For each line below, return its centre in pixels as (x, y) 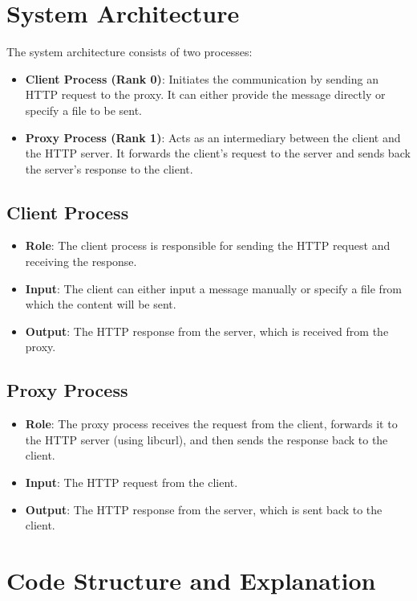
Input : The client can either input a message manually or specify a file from (214, 288)
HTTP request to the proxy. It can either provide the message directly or (205, 94)
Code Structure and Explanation (191, 580)
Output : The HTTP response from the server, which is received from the (207, 331)
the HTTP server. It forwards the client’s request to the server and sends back (218, 153)
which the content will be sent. (101, 304)
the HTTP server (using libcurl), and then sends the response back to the (206, 439)
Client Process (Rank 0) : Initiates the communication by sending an (202, 78)
